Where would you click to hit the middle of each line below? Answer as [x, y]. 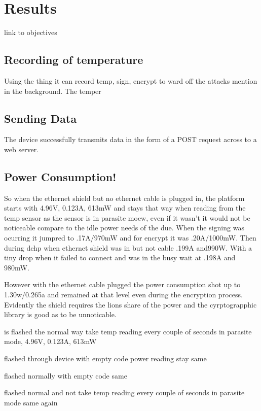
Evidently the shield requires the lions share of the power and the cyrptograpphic [130, 304]
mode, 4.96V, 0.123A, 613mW [50, 341]
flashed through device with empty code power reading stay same [105, 358]
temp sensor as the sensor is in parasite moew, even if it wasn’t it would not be [127, 217]
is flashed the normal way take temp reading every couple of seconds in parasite [128, 331]
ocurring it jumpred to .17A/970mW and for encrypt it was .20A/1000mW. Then [130, 238]
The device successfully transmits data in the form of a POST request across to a [130, 139]
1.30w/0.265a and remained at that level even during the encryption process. [123, 295]
